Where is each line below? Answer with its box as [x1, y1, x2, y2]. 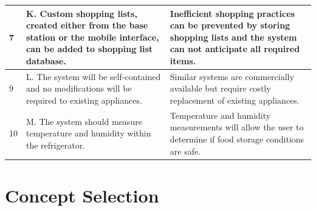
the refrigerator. [26, 138, 86, 151]
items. [170, 54, 196, 67]
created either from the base [26, 19, 148, 32]
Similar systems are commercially [170, 70, 294, 82]
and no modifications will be [26, 82, 132, 95]
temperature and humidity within [26, 127, 151, 139]
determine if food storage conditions [170, 132, 304, 145]
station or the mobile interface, [26, 30, 159, 43]
